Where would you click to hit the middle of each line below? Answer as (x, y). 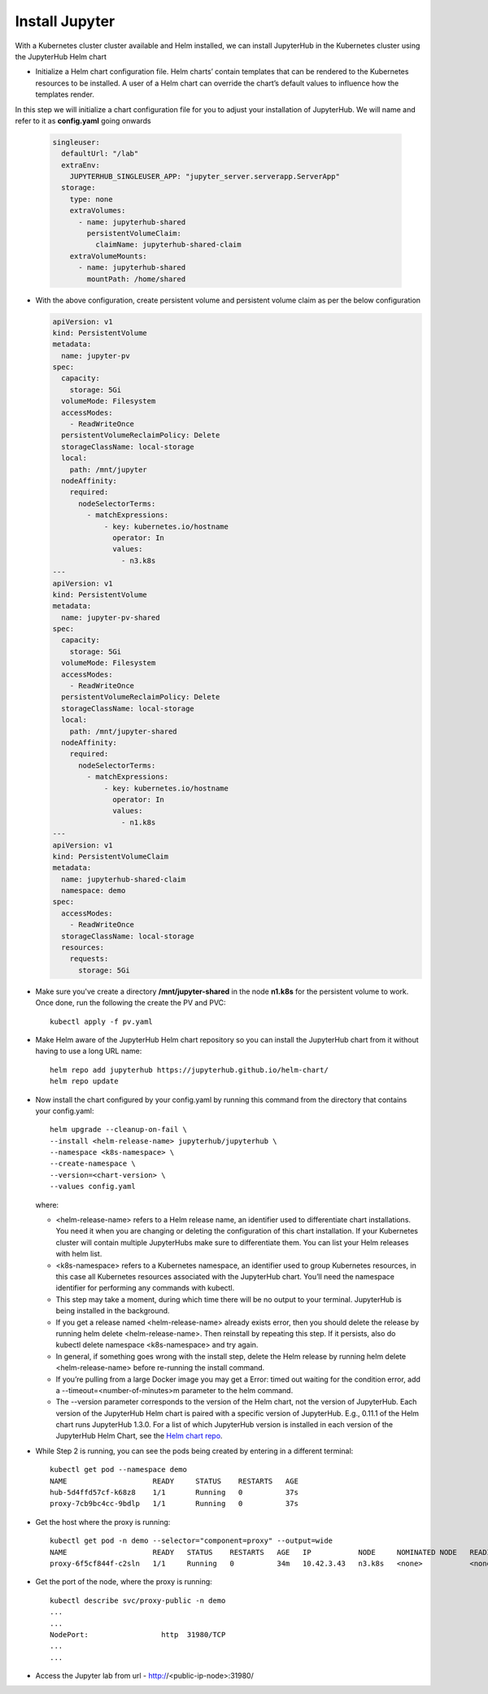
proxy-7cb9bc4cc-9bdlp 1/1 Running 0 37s (174, 1504)
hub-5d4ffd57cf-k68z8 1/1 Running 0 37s (174, 1493)
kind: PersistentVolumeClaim (111, 856)
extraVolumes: (98, 211)
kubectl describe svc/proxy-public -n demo (138, 1600)
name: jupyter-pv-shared (111, 617)
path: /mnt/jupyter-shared (124, 731)
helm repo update (84, 1081)
